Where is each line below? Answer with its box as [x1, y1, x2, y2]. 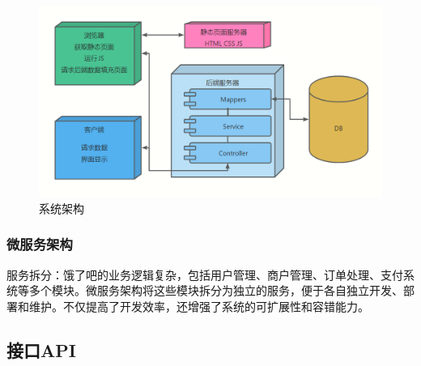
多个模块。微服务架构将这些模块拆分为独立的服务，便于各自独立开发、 [28, 282, 403, 299]
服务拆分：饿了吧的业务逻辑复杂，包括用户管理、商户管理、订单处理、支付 [6, 266, 403, 283]
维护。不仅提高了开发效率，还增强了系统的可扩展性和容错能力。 [28, 297, 369, 314]
